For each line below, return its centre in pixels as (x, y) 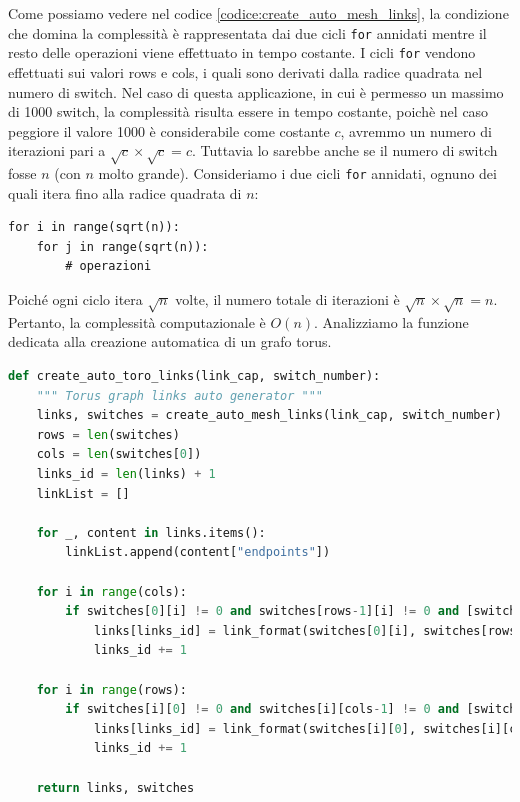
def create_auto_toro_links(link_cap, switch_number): (194, 376)
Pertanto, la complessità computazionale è (137, 321)
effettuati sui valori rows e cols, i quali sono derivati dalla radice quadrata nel (245, 71)
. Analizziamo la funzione (391, 321)
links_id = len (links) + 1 (126, 474)
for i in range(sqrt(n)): (94, 227)
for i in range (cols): (112, 591)
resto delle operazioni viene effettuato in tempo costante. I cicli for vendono (242, 52)
